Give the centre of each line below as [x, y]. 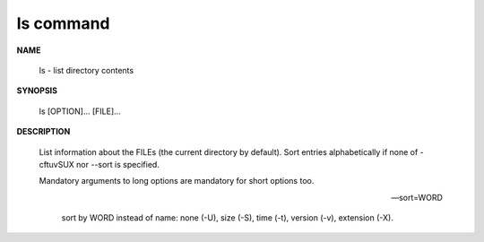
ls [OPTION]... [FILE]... [80, 111]
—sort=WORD [417, 197]
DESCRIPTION [43, 132]
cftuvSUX [57, 164]
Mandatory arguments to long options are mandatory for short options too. [177, 181]
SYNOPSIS [37, 91]
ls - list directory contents [86, 70]
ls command [63, 23]
